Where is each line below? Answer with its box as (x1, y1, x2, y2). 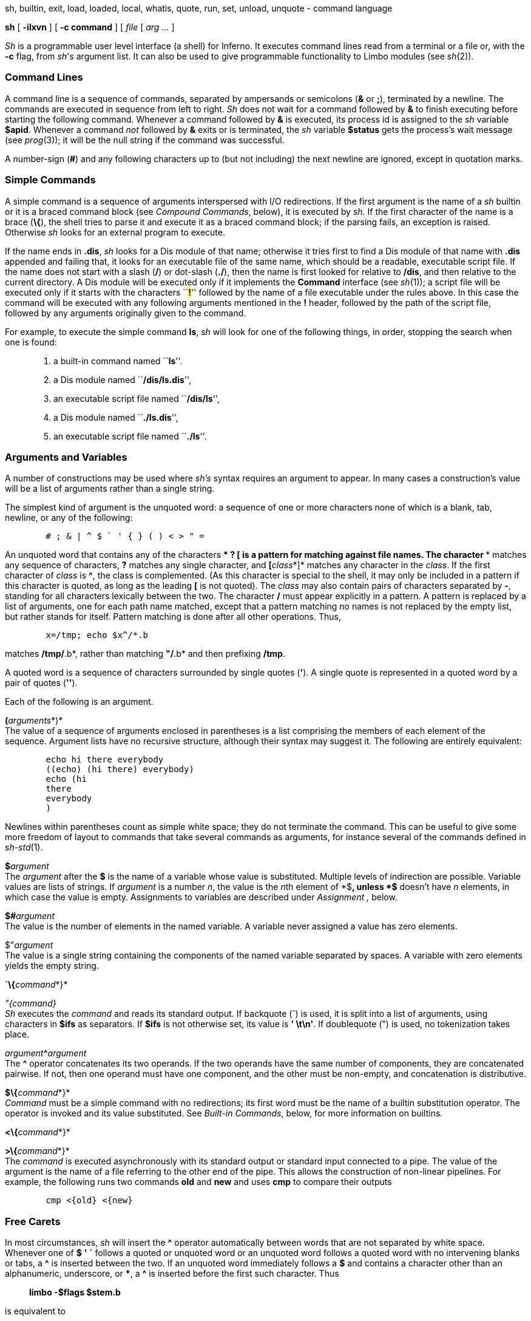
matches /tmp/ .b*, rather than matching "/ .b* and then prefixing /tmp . (5, 648, 285, 659)
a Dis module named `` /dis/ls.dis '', (53, 374, 192, 385)
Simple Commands (5, 174, 96, 186)
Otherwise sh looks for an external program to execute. (5, 226, 225, 237)
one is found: (5, 336, 57, 347)
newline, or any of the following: (5, 512, 133, 523)
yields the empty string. (5, 960, 99, 971)
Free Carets (5, 1215, 61, 1228)
